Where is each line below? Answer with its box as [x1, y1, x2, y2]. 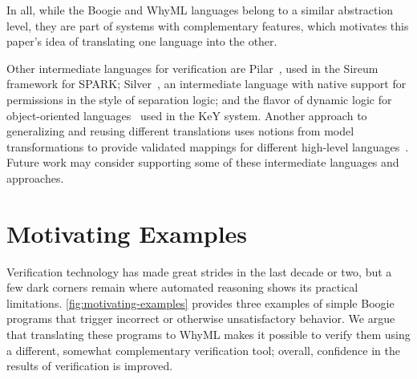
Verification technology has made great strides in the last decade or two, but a [6, 263, 392, 280]
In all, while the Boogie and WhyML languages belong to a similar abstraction [6, 2, 394, 18]
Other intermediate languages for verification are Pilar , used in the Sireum [6, 59, 379, 76]
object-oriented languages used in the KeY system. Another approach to [6, 107, 367, 123]
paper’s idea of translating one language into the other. [6, 33, 277, 50]
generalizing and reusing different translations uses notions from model [6, 123, 354, 139]
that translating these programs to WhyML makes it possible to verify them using [6, 326, 411, 343]
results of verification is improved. [6, 357, 173, 374]
